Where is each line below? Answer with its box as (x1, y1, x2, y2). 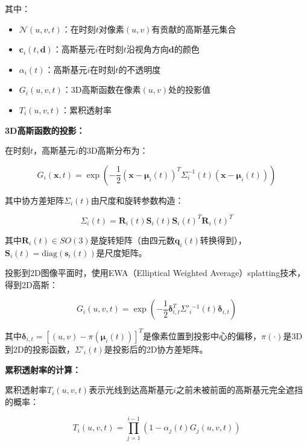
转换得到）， (200, 233, 247, 246)
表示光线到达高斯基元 (89, 383, 174, 396)
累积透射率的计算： (5, 363, 81, 375)
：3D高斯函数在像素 (62, 83, 141, 96)
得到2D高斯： (5, 278, 58, 291)
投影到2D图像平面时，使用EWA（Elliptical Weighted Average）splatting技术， (5, 266, 306, 279)
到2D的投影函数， (5, 342, 75, 355)
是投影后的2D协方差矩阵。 (104, 342, 208, 355)
